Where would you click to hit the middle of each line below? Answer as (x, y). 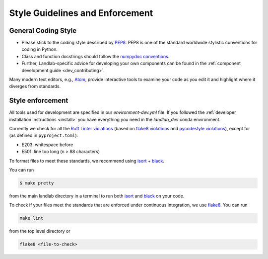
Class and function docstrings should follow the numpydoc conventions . (96, 56)
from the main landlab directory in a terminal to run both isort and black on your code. (97, 196)
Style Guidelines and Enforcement (81, 13)
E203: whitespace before (47, 145)
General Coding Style (43, 31)
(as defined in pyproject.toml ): (44, 135)
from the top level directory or (40, 231)
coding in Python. (40, 49)
